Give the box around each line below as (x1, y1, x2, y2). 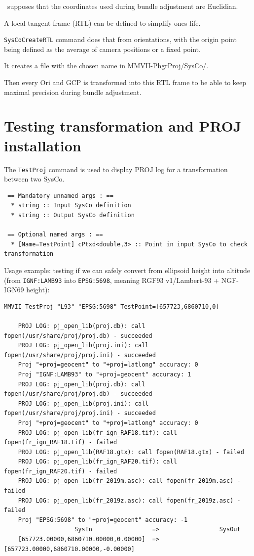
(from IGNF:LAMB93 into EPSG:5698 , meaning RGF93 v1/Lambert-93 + (4, 275, 219, 285)
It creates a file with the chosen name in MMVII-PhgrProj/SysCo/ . (4, 60, 209, 71)
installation (4, 135, 81, 155)
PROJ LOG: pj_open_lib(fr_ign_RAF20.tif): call (18, 458, 177, 465)
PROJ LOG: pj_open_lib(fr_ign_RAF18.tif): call (18, 429, 177, 436)
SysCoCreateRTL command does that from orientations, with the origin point (4, 34, 237, 45)
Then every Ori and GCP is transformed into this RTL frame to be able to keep (4, 77, 247, 88)
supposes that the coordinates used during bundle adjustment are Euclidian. (7, 1, 238, 11)
